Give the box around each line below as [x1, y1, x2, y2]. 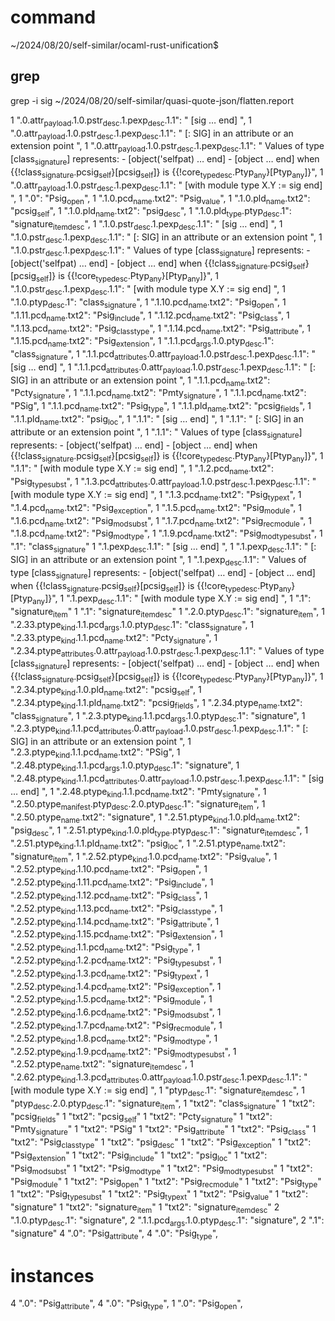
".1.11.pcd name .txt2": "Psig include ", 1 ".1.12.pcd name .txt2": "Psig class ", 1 [10, 309, 290, 323]
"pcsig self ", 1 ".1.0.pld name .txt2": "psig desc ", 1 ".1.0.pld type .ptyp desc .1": [10, 205, 292, 220]
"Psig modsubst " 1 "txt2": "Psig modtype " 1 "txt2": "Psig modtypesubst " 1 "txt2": [10, 1162, 313, 1176]
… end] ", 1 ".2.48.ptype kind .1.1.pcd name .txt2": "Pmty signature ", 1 [10, 785, 267, 800]
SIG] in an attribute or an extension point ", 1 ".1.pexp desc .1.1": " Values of [10, 554, 307, 568]
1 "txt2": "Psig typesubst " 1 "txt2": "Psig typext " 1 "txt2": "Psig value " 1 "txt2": [10, 1188, 308, 1203]
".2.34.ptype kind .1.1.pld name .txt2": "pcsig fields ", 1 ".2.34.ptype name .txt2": [10, 696, 303, 711]
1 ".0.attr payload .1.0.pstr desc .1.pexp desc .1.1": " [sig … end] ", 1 [10, 114, 253, 128]
